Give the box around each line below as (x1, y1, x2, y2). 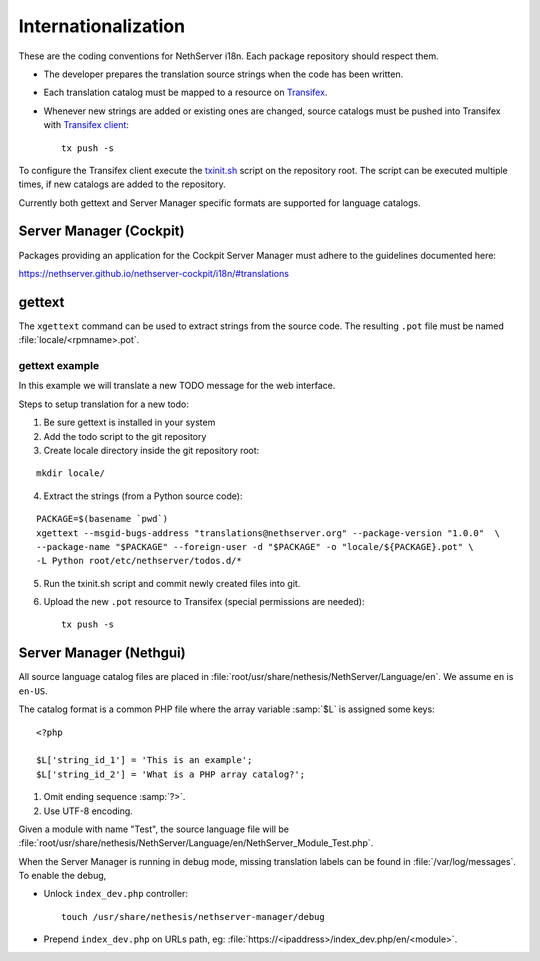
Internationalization (18, 15, 185, 37)
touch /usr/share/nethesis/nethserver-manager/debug (61, 911, 325, 922)
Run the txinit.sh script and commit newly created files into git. (43, 577, 301, 589)
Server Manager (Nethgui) (18, 645, 186, 662)
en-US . (18, 685, 49, 697)
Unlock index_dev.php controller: (43, 888, 189, 900)
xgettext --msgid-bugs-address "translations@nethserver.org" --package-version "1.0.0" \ (36, 527, 500, 539)
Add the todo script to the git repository (43, 430, 207, 442)
